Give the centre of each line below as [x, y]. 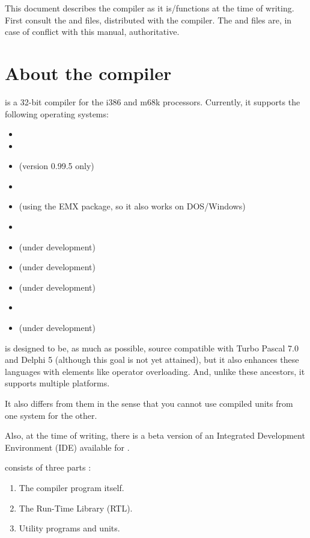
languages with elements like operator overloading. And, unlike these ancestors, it [155, 371]
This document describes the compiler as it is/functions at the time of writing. [150, 8]
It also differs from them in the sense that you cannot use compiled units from [149, 403]
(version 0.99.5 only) [56, 166]
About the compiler [88, 73]
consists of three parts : [48, 467]
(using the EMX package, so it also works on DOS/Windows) [132, 206]
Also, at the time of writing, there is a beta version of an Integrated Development [155, 435]
